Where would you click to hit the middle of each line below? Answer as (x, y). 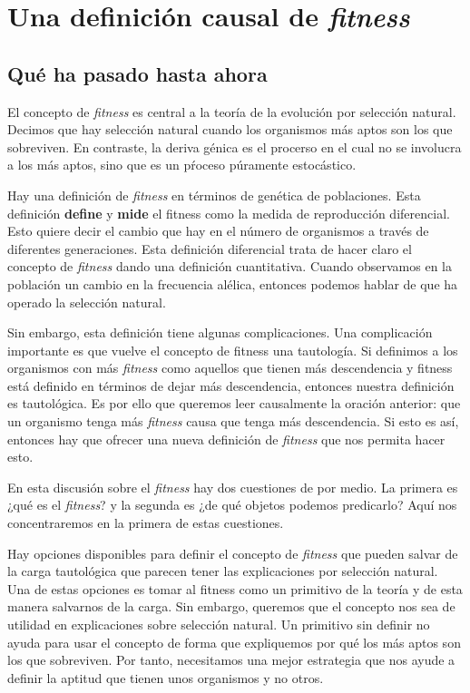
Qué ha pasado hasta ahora (137, 73)
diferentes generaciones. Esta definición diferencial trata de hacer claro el (210, 248)
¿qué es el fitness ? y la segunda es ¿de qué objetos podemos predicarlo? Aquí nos (232, 505)
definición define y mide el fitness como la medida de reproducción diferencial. (229, 213)
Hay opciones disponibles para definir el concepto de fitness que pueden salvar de (233, 553)
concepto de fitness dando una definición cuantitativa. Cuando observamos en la (230, 266)
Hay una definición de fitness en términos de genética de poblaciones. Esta (214, 195)
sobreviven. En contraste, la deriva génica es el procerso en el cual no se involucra (235, 146)
